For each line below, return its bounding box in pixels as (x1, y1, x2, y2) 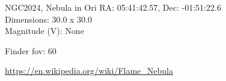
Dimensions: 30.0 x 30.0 (5, 13, 93, 25)
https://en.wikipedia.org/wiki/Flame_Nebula (5, 64, 173, 77)
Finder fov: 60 (5, 44, 56, 57)
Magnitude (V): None (5, 24, 84, 37)
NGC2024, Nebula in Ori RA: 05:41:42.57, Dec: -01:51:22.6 (5, 1, 221, 13)
